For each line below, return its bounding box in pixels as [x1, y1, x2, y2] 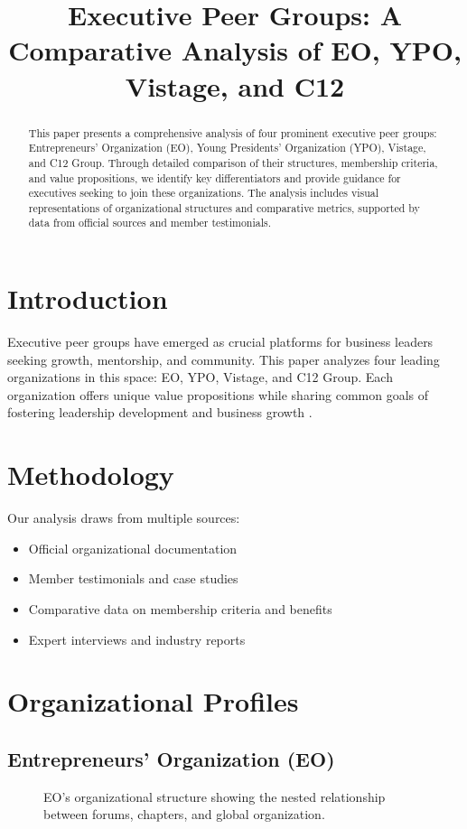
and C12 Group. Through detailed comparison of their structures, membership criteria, [28, 154, 438, 170]
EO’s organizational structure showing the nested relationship [43, 787, 386, 806]
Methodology [7, 456, 174, 493]
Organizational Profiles [7, 683, 299, 720]
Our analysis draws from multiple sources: [7, 508, 240, 527]
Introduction [7, 280, 168, 317]
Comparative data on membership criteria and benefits [28, 599, 332, 618]
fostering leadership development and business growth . [7, 403, 313, 422]
